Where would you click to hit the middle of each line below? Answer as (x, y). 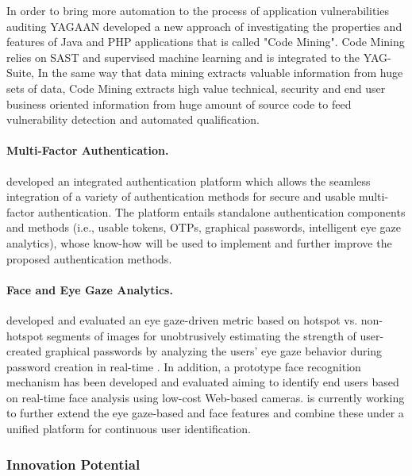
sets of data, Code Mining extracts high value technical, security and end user (196, 88)
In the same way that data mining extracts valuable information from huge (220, 73)
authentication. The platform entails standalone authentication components (222, 211)
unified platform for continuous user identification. (129, 429)
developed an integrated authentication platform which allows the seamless (189, 180)
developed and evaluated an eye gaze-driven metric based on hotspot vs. (182, 319)
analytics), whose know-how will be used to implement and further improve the (199, 242)
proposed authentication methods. (89, 258)
